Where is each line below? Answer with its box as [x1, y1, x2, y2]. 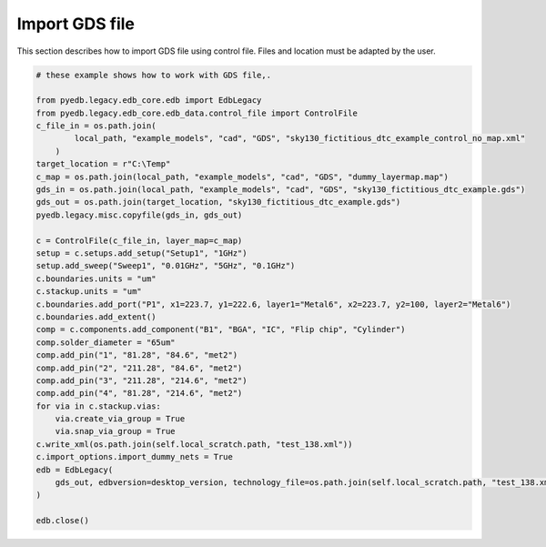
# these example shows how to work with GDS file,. [35, 69, 272, 80]
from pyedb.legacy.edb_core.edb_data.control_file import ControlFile [35, 107, 359, 118]
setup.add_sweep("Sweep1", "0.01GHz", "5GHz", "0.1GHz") [35, 260, 296, 271]
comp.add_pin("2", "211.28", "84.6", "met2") [35, 362, 243, 373]
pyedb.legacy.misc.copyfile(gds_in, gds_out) [35, 209, 243, 220]
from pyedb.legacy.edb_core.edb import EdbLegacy [35, 96, 262, 106]
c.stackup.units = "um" [35, 287, 143, 297]
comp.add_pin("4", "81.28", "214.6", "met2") [35, 388, 243, 399]
